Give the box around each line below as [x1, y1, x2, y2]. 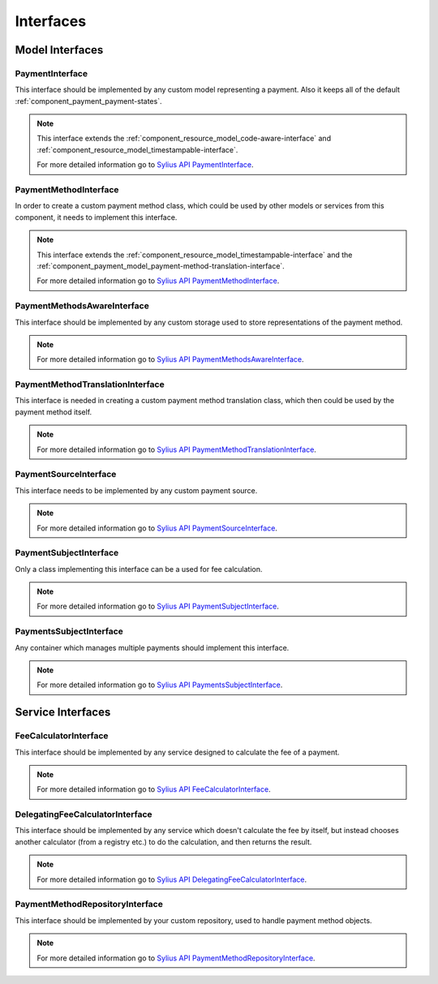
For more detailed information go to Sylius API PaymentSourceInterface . [36, 523, 277, 533]
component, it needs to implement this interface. [15, 212, 178, 222]
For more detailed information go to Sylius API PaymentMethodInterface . [36, 276, 280, 286]
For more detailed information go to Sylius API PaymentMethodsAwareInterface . [36, 354, 304, 364]
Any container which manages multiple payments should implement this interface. [15, 642, 290, 652]
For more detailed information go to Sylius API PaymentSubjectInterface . [36, 601, 279, 612]
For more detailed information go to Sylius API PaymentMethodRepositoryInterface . [36, 953, 316, 963]
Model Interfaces [15, 43, 104, 57]
